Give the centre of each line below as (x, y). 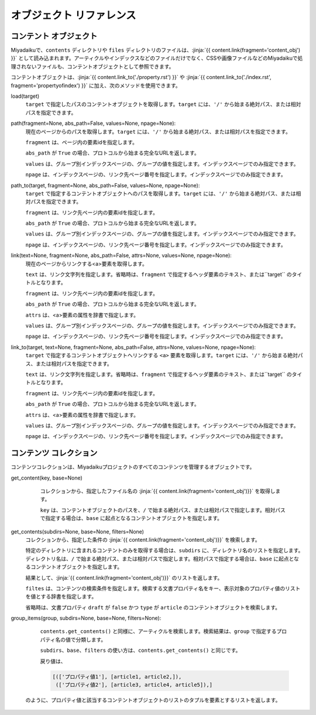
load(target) (25, 96)
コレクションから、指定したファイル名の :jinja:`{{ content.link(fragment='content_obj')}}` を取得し (158, 491)
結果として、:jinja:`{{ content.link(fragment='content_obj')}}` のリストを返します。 (124, 577)
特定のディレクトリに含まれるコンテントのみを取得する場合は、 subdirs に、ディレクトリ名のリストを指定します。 (164, 550)
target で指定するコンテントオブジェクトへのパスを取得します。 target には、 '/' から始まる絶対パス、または (161, 193)
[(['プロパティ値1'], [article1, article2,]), (117, 677)
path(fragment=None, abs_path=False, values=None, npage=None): (93, 124)
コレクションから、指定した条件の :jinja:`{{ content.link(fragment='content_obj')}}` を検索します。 (143, 539)
